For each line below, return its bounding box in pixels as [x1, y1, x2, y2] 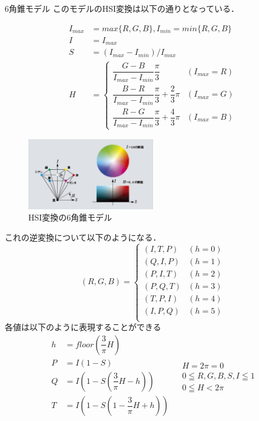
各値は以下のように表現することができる [5, 321, 161, 333]
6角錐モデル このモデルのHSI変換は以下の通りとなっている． [5, 2, 239, 14]
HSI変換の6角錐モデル [28, 211, 112, 223]
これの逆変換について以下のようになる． [5, 231, 161, 243]
